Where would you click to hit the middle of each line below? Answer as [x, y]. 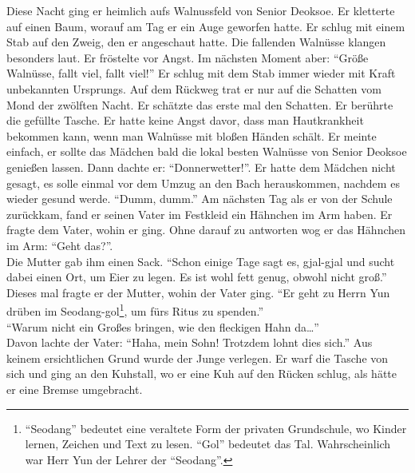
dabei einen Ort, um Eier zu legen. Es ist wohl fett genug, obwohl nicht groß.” [197, 277]
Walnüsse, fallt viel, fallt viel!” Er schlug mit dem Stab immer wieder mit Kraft [201, 73]
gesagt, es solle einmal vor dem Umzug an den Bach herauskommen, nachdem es [203, 183]
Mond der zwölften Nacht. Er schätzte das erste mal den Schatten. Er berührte [200, 104]
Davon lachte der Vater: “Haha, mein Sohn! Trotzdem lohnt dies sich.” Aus [190, 342]
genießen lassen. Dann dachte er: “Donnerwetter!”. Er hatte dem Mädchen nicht [201, 167]
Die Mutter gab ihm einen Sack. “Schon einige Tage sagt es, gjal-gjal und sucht [201, 261]
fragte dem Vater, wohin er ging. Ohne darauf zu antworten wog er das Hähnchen [206, 230]
